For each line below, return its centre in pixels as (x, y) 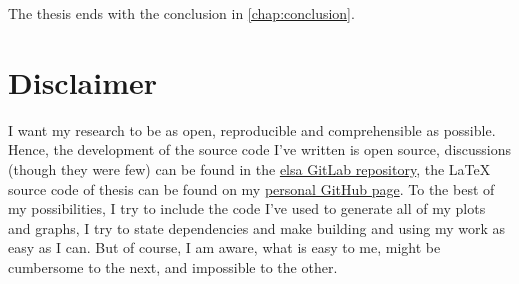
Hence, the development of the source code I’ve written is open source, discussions (260, 149)
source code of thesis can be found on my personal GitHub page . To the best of (251, 188)
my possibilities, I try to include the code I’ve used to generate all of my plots (247, 208)
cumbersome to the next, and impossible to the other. (173, 266)
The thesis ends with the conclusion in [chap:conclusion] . (181, 13)
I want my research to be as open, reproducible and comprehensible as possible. (252, 129)
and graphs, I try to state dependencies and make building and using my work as (257, 227)
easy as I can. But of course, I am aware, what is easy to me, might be (224, 247)
